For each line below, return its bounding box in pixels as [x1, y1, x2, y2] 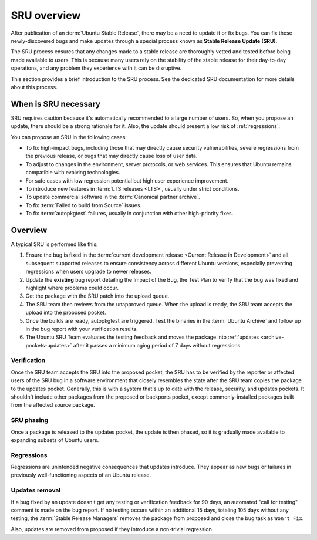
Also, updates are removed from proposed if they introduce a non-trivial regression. [11, 525, 214, 532]
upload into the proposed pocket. [25, 309, 106, 316]
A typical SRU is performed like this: [11, 241, 98, 248]
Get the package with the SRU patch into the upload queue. [25, 292, 170, 299]
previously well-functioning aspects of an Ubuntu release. [11, 471, 151, 478]
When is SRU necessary [11, 99, 101, 109]
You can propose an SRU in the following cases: [11, 133, 127, 140]
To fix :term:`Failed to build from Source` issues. [25, 201, 142, 208]
